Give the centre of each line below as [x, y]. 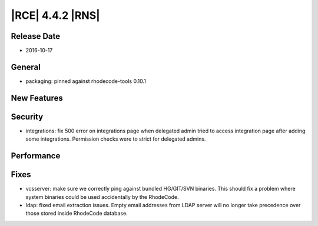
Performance [36, 156]
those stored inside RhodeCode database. [77, 213]
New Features [37, 98]
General [26, 67]
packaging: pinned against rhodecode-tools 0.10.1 [86, 81]
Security [27, 117]
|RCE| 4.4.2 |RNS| [55, 15]
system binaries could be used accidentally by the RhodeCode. [102, 197]
